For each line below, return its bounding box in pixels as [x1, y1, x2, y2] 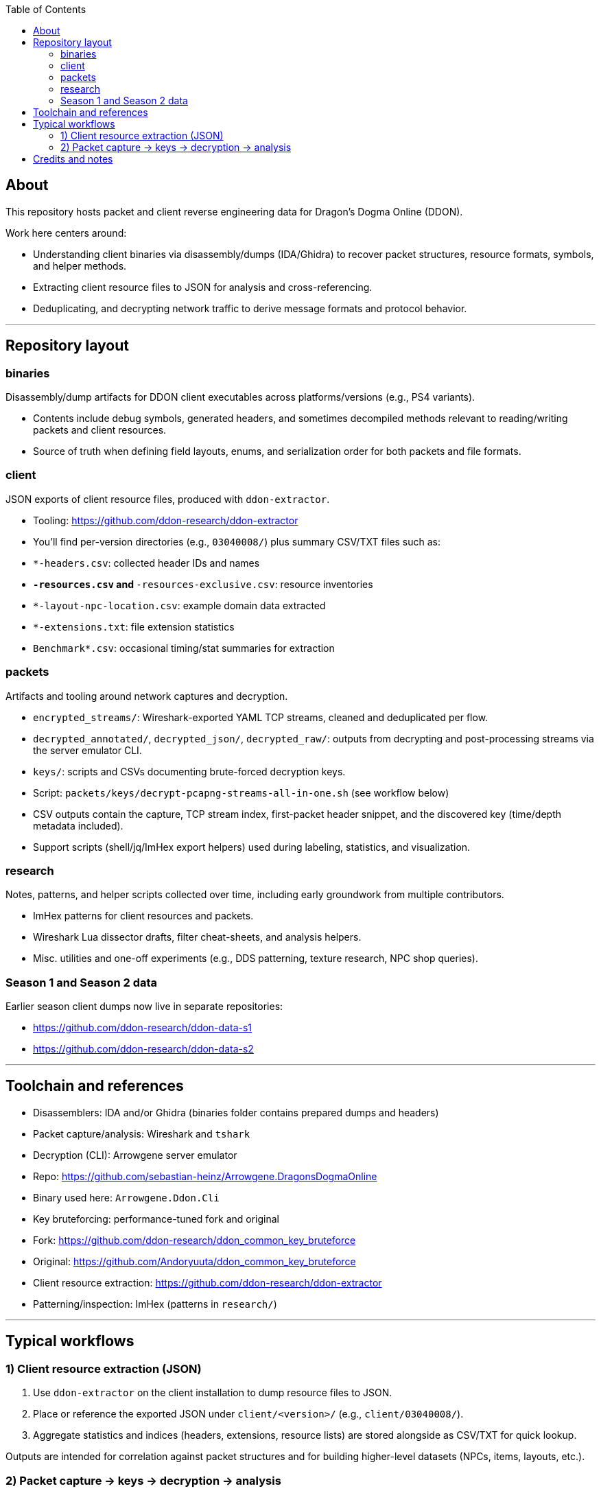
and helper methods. [33, 259, 127, 272]
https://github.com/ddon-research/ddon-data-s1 [33, 1022, 252, 1034]
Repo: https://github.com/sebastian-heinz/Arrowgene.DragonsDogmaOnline [33, 1170, 377, 1182]
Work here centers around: [5, 226, 127, 239]
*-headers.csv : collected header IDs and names [33, 556, 260, 569]
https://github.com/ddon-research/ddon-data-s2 [33, 1043, 254, 1055]
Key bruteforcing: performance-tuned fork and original [33, 1212, 279, 1225]
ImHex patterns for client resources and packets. [33, 910, 254, 922]
